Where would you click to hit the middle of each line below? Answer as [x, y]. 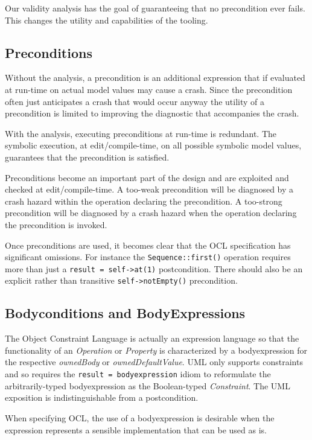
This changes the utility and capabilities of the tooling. [107, 20]
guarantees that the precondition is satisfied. [87, 157]
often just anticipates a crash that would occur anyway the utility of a [135, 101]
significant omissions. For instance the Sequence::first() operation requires [148, 257]
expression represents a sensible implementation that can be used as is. [136, 429]
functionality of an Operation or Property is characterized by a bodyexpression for [156, 350]
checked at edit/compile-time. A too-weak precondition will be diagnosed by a [149, 189]
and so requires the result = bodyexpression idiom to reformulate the [138, 374]
